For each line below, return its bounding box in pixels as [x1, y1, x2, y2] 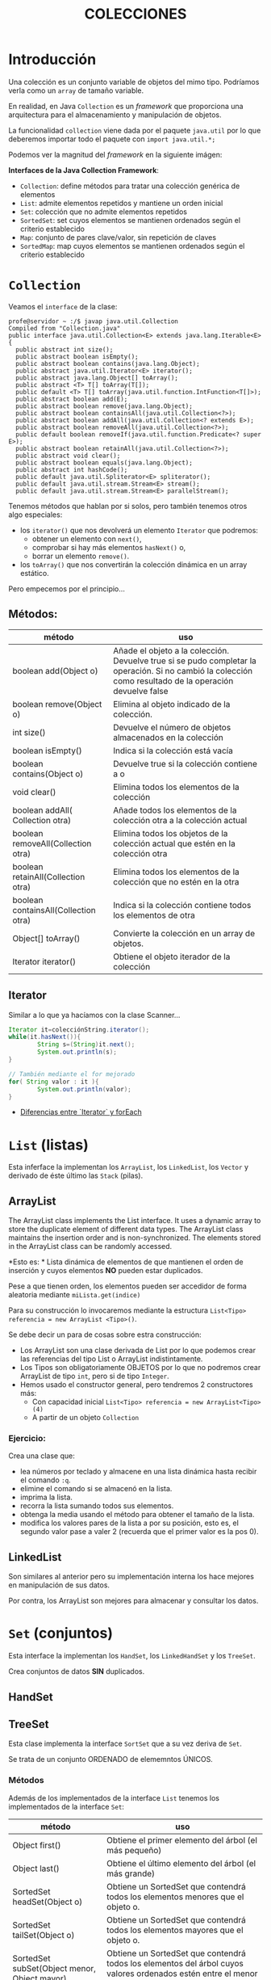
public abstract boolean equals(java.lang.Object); [15, 458, 194, 467]
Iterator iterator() [12, 956, 77, 967]
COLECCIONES [84, 5, 187, 23]
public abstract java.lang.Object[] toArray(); [15, 373, 179, 382]
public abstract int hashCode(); [15, 465, 128, 473]
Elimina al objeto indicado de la [112, 698, 231, 709]
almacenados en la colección [112, 732, 224, 743]
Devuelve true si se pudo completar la [112, 655, 256, 666]
